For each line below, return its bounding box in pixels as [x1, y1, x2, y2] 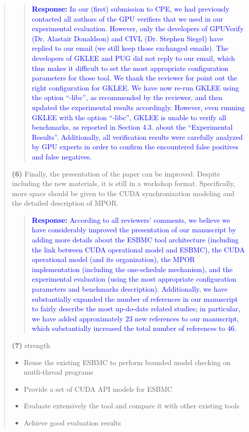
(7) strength [12, 340, 50, 350]
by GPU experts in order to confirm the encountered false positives [32, 141, 239, 152]
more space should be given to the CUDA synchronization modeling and [12, 188, 234, 198]
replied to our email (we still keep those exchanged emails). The [32, 43, 228, 53]
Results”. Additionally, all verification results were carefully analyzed [32, 131, 243, 142]
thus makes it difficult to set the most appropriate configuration [32, 62, 228, 73]
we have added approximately [32, 313, 123, 323]
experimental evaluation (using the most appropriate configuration [32, 274, 236, 284]
